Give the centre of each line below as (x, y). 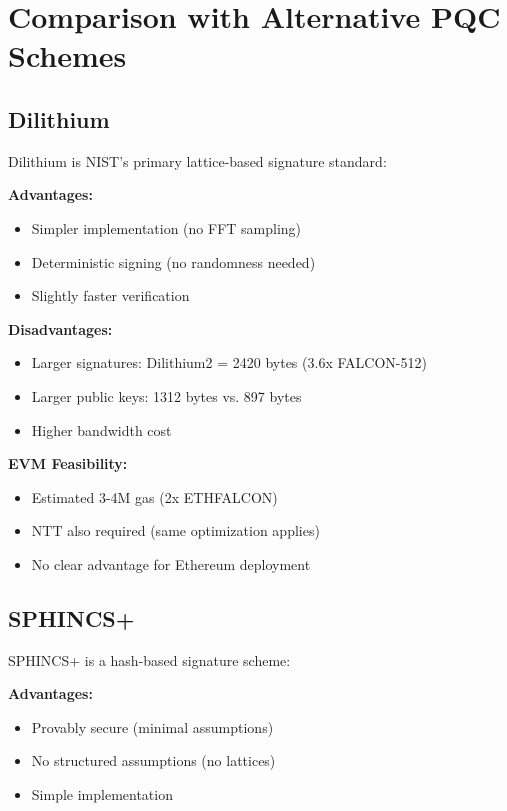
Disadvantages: (60, 328)
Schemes (67, 55)
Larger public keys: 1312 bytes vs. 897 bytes (166, 395)
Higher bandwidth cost (101, 429)
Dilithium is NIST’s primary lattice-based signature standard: (197, 160)
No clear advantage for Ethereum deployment (171, 563)
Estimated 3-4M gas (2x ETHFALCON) (154, 496)
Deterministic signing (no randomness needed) (173, 261)
